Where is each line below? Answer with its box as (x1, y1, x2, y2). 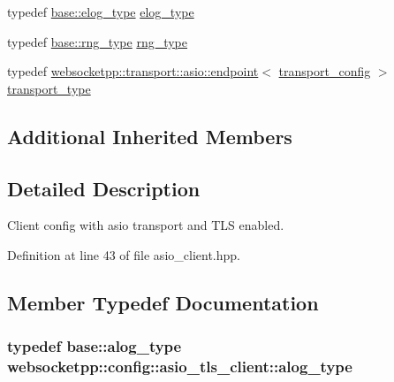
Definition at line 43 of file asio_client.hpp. (7, 245, 240, 264)
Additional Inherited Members (7, 122, 292, 149)
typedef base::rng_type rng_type (7, 32, 188, 50)
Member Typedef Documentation (7, 288, 319, 316)
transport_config (278, 62, 371, 80)
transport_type (7, 79, 91, 97)
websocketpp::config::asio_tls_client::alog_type (7, 355, 352, 378)
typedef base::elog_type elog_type (7, 3, 194, 20)
